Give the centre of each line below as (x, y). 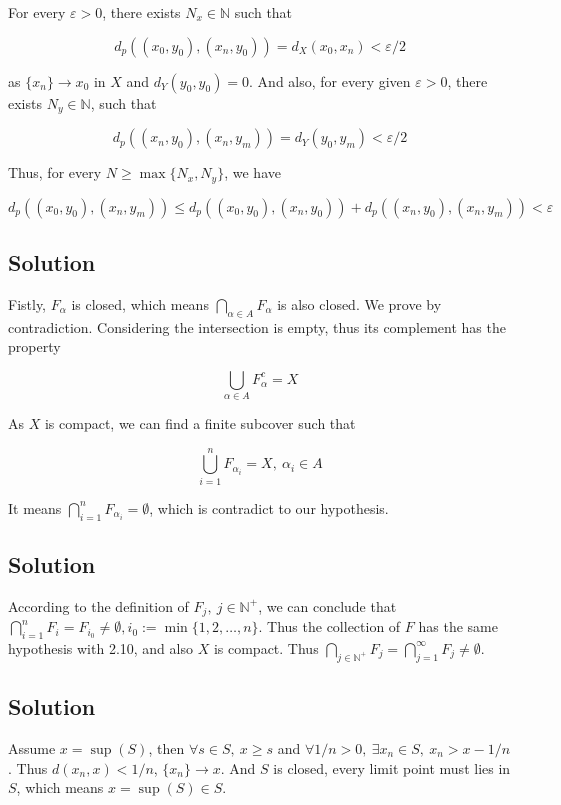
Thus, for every (55, 172)
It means (35, 507)
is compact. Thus (266, 647)
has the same (458, 626)
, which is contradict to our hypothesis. (269, 507)
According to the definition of (98, 605)
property (34, 346)
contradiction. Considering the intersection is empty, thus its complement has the (257, 326)
